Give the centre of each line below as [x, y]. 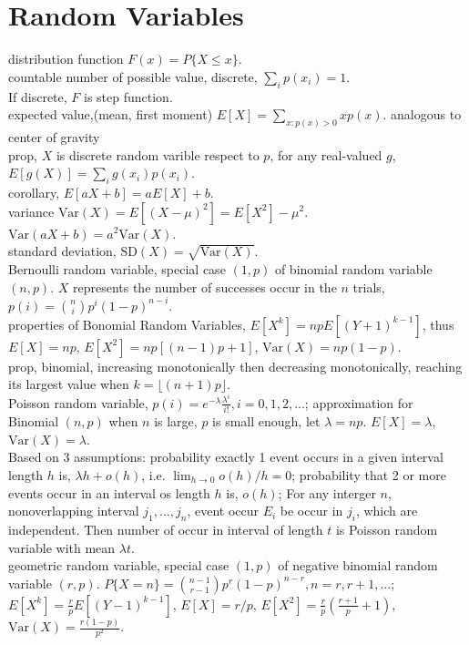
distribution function [66, 59]
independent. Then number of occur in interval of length [166, 529]
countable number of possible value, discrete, [133, 76]
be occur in [311, 511]
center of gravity [54, 136]
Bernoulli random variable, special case [117, 268]
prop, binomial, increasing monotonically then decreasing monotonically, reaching [235, 366]
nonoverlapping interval [74, 511]
